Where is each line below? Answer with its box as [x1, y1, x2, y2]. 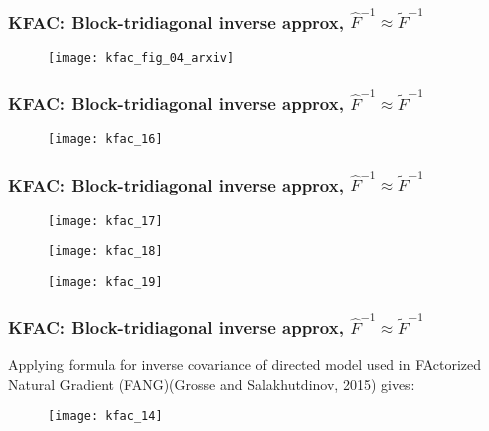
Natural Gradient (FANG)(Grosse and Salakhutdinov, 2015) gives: [8, 373, 415, 394]
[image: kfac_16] [48, 132, 163, 147]
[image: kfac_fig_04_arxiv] [48, 50, 235, 65]
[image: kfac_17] [48, 213, 163, 228]
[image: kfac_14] [48, 409, 163, 424]
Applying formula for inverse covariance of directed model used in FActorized [8, 354, 482, 375]
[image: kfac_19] [48, 274, 163, 289]
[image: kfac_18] [48, 244, 163, 259]
